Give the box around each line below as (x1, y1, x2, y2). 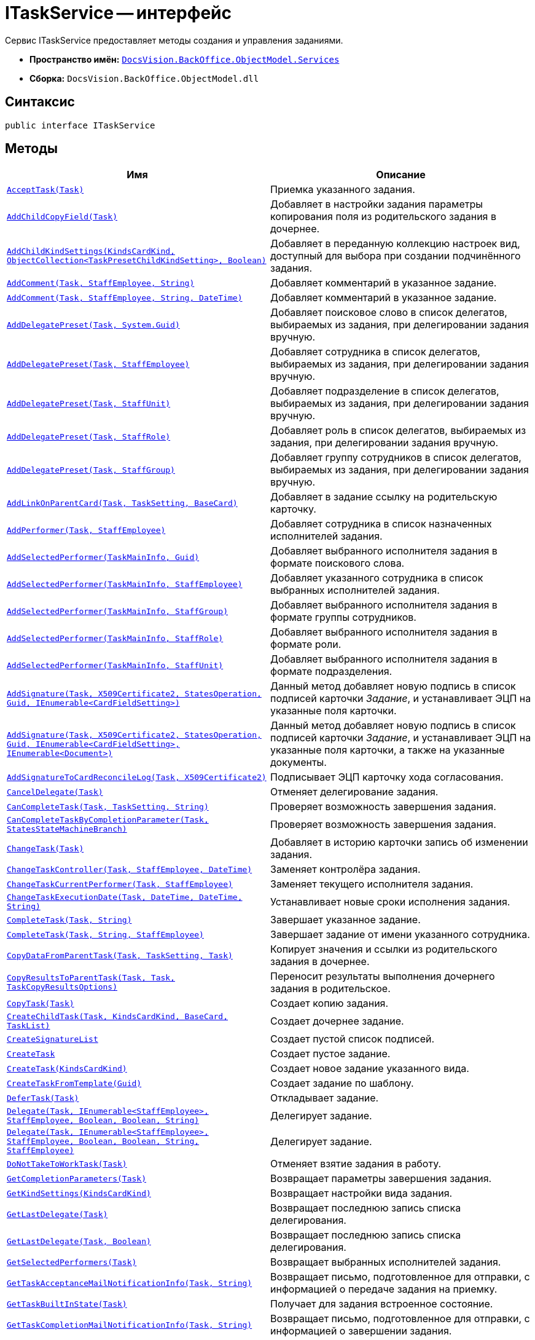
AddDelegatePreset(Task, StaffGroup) (7, 465, 175, 475)
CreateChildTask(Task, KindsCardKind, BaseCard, (7, 1012, 228, 1022)
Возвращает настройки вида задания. (270, 1187, 453, 1200)
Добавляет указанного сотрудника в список (270, 572, 483, 585)
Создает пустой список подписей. (270, 1033, 435, 1046)
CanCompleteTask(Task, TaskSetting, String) (7, 802, 209, 811)
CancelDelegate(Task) (7, 787, 103, 797)
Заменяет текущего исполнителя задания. (270, 878, 474, 891)
